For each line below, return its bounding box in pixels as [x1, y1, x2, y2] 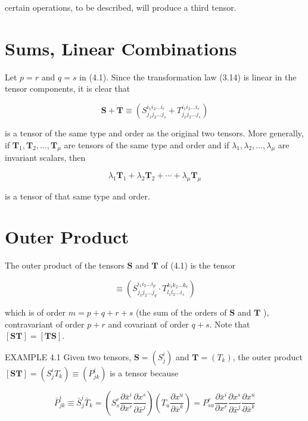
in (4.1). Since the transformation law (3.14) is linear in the [79, 70, 297, 83]
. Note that [209, 317, 250, 330]
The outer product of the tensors [5, 259, 125, 272]
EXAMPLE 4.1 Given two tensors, [5, 350, 132, 363]
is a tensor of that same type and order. [5, 189, 150, 202]
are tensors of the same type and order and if [64, 138, 229, 151]
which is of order [5, 306, 66, 318]
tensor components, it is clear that [5, 82, 130, 95]
